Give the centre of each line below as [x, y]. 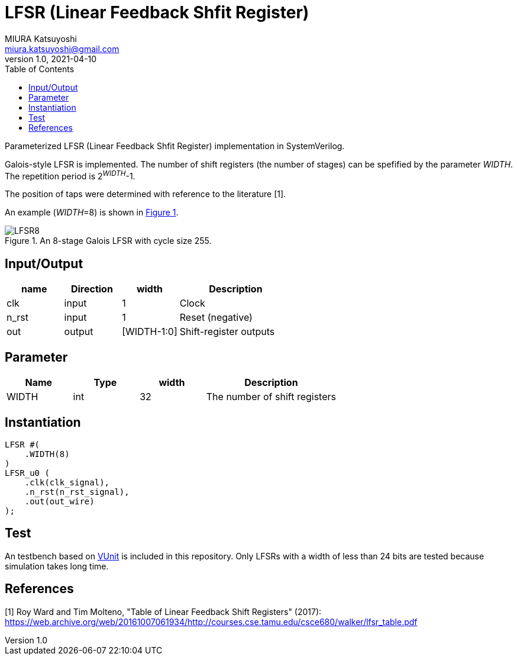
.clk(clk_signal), [67, 482]
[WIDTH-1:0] [150, 332]
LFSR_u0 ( [27, 473]
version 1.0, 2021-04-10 [51, 59]
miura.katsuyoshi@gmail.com [62, 49]
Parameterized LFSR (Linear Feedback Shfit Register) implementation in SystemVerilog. [175, 146]
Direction [92, 289]
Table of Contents [40, 69]
